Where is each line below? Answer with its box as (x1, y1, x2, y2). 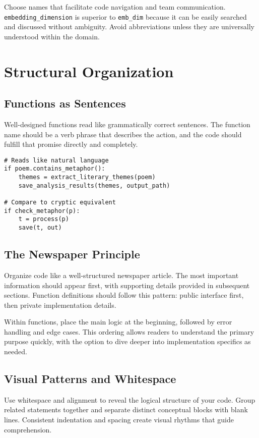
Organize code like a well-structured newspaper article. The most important (4, 269, 239, 280)
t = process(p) (18, 215, 69, 223)
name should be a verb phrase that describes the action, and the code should (4, 129, 242, 139)
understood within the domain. (4, 31, 100, 41)
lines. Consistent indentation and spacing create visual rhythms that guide (4, 414, 234, 425)
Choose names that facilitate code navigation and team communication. (4, 2, 226, 12)
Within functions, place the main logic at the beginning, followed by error (4, 316, 232, 327)
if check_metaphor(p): (4, 207, 80, 214)
